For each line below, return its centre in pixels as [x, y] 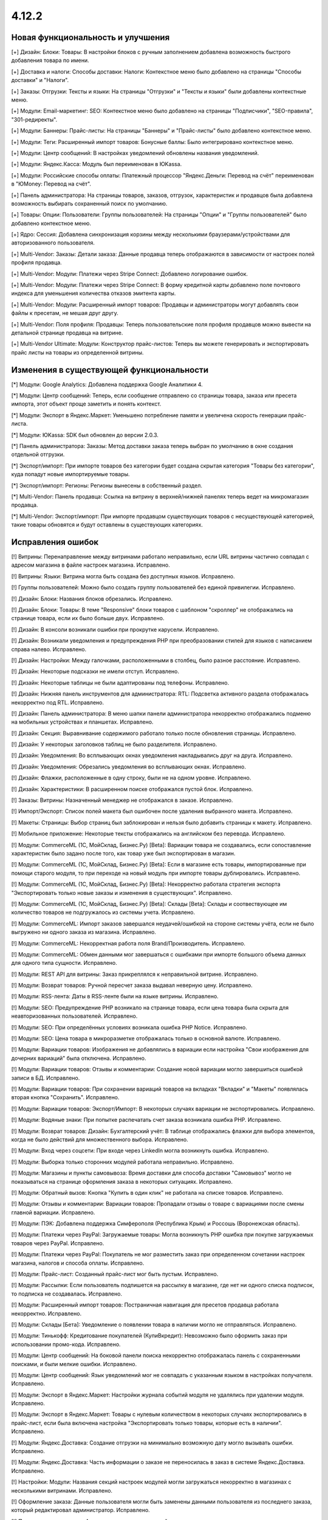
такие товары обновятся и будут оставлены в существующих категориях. [107, 525]
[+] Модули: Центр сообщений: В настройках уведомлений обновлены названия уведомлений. [135, 153]
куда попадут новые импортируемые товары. [70, 474]
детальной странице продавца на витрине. [67, 333]
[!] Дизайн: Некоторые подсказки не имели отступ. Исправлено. [95, 671]
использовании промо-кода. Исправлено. [66, 1344]
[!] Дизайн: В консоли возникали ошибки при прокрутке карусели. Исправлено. [115, 629]
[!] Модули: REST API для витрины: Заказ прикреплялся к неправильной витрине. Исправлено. [135, 974]
